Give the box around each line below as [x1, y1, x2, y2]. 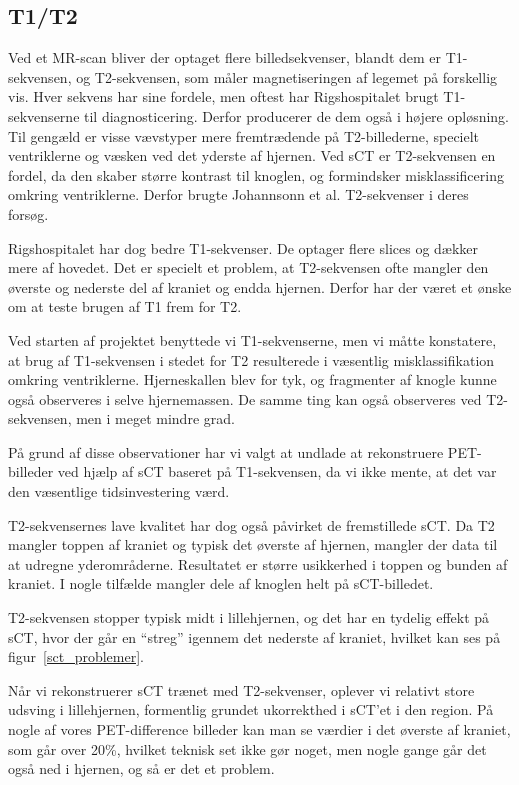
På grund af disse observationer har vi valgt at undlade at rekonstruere [8, 441, 444, 462]
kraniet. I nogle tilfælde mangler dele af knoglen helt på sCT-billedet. [8, 573, 434, 594]
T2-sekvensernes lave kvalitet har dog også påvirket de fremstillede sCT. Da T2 [8, 514, 495, 535]
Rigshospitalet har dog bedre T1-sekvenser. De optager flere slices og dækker [8, 237, 479, 258]
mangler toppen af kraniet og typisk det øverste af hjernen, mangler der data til [8, 534, 498, 555]
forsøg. [8, 203, 49, 224]
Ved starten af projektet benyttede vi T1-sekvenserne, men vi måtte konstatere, [8, 329, 497, 350]
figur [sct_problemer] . [8, 646, 144, 667]
